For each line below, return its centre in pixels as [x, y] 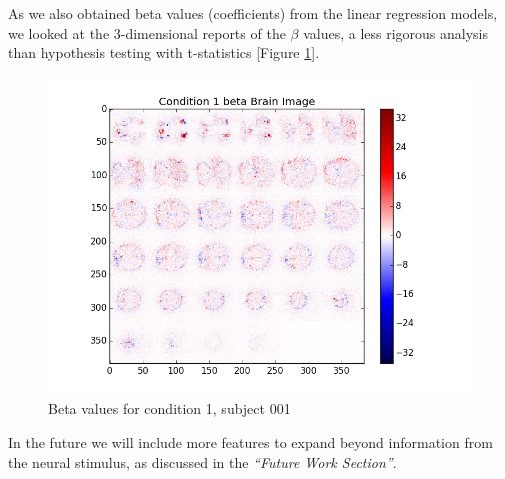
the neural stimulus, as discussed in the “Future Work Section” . [202, 461]
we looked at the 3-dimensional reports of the [147, 32]
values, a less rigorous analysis [396, 32]
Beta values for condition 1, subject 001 [169, 408]
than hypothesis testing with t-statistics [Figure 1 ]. [164, 52]
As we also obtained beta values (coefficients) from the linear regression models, [253, 13]
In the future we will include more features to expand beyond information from [250, 441]
